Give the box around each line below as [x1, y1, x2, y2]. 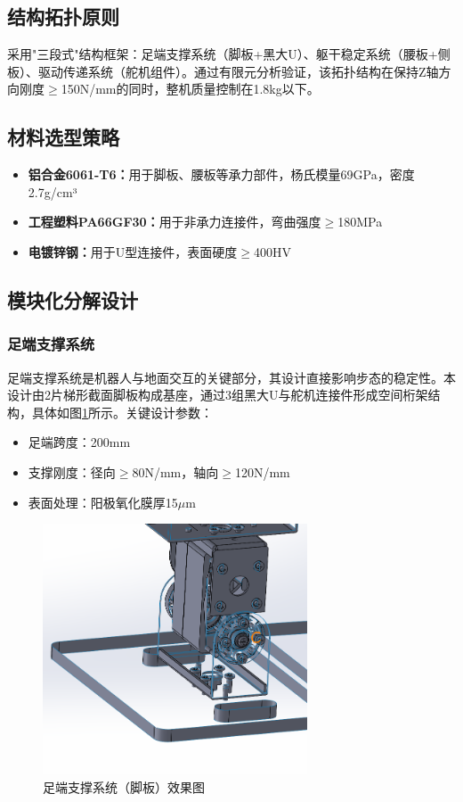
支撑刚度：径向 [28, 462, 116, 481]
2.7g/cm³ [28, 182, 77, 201]
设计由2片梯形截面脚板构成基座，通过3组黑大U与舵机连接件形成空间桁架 [7, 385, 428, 404]
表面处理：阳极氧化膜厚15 [28, 492, 178, 511]
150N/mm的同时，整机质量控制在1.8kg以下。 [61, 79, 320, 98]
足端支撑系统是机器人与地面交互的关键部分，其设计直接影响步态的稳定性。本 [7, 368, 456, 386]
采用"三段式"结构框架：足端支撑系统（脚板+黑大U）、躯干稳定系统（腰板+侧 [7, 45, 451, 63]
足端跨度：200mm [28, 433, 131, 451]
